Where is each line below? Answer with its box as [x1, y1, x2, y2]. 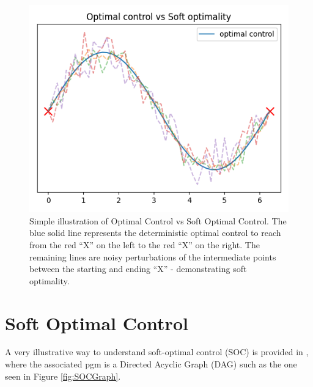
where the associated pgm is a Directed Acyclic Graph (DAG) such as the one [5, 358, 297, 370]
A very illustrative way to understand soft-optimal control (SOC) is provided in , [5, 345, 309, 358]
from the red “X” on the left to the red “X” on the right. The [29, 238, 260, 251]
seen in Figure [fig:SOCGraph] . [5, 369, 121, 382]
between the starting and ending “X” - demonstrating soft [29, 262, 247, 275]
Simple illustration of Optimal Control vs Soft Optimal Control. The [29, 214, 287, 227]
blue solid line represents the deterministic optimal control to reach [29, 226, 281, 239]
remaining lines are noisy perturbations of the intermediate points [29, 250, 276, 263]
